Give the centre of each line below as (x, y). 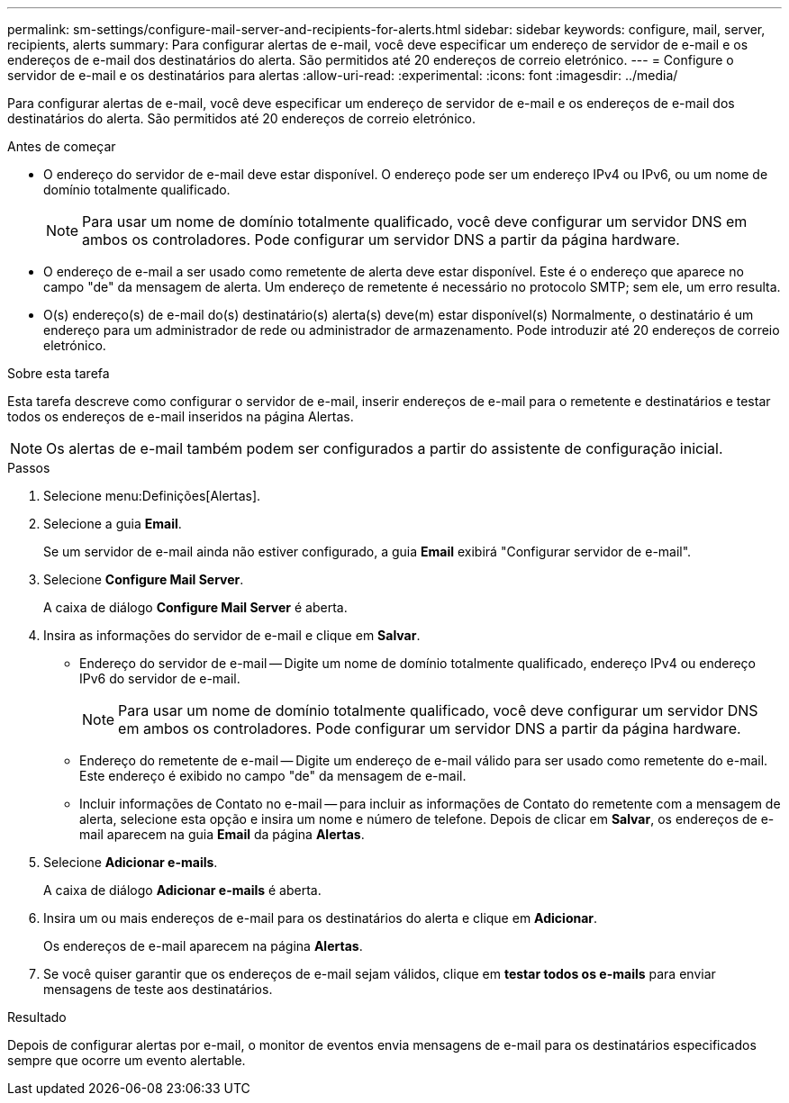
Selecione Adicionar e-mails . (131, 862)
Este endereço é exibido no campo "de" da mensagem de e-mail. (273, 776)
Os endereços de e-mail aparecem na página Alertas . (203, 946)
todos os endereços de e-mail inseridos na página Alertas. (181, 416)
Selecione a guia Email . (113, 524)
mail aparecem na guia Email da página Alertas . (222, 834)
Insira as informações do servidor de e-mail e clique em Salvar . (232, 635)
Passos (29, 468)
